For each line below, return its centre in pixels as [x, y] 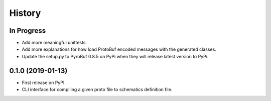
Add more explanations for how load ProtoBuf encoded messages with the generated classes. [119, 49]
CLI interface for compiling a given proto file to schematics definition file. [97, 90]
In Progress [28, 31]
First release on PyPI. [44, 83]
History [25, 13]
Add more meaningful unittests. [54, 43]
